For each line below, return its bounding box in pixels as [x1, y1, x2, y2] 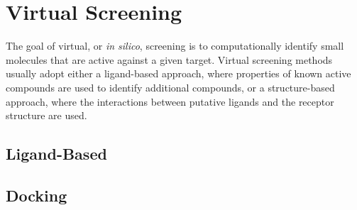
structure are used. [6, 108, 87, 123]
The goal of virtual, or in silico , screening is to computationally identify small [6, 38, 344, 53]
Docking [6, 184, 67, 206]
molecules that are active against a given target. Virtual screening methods [6, 52, 333, 67]
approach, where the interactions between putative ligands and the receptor [6, 94, 334, 109]
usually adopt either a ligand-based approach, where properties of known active [6, 66, 351, 81]
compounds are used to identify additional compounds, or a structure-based [6, 79, 335, 94]
